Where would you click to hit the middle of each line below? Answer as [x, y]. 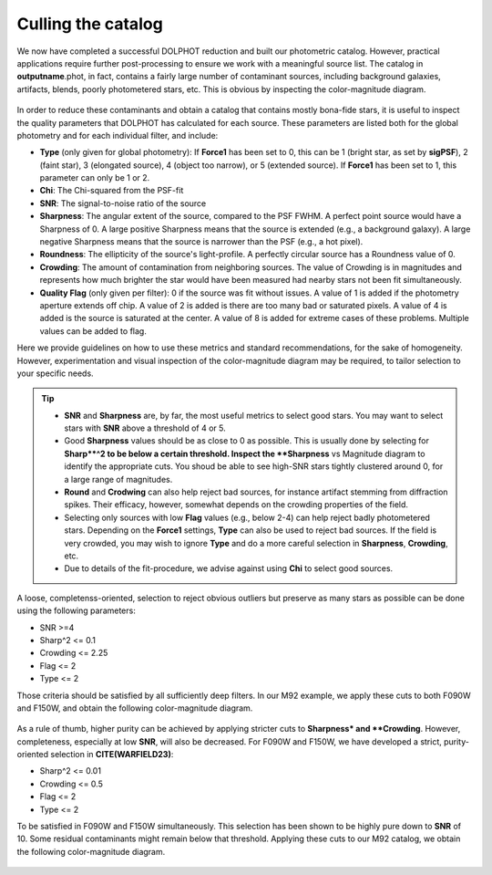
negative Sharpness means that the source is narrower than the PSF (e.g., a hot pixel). [201, 242]
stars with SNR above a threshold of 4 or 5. [145, 428]
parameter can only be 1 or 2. [95, 178]
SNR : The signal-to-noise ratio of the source [123, 203]
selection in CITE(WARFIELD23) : [112, 755]
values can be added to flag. [93, 331]
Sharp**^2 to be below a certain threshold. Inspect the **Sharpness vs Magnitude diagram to [245, 453]
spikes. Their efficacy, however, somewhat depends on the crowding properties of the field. [236, 505]
